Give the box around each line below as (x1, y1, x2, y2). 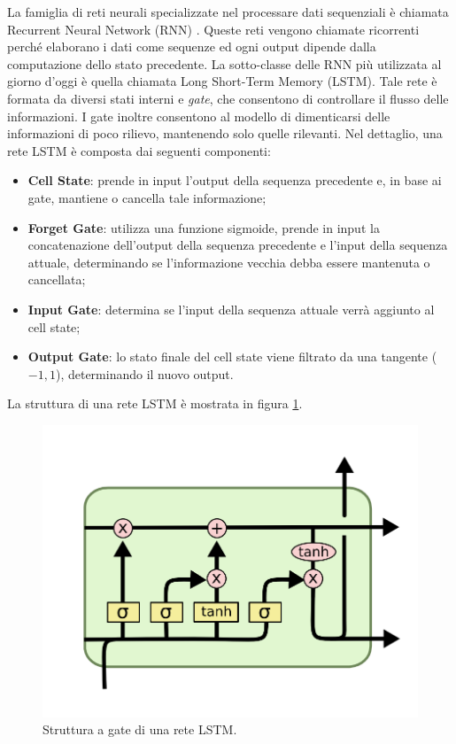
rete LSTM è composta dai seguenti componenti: (7, 141, 271, 159)
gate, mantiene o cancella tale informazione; (27, 188, 267, 206)
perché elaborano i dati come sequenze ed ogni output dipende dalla (7, 37, 376, 56)
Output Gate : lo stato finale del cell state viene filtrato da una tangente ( (27, 347, 437, 366)
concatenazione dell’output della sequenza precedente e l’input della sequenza (27, 236, 448, 254)
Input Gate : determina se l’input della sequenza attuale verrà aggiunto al (27, 299, 435, 318)
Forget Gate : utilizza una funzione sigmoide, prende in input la (27, 218, 380, 236)
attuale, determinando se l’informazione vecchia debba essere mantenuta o (27, 252, 430, 271)
